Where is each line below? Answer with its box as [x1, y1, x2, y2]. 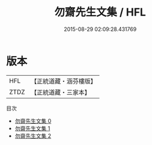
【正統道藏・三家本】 [30, 88, 91, 96]
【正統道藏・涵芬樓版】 [30, 77, 97, 85]
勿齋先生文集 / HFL [54, 5, 146, 19]
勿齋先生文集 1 [14, 125, 51, 132]
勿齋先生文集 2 [14, 132, 52, 139]
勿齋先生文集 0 [14, 117, 52, 124]
